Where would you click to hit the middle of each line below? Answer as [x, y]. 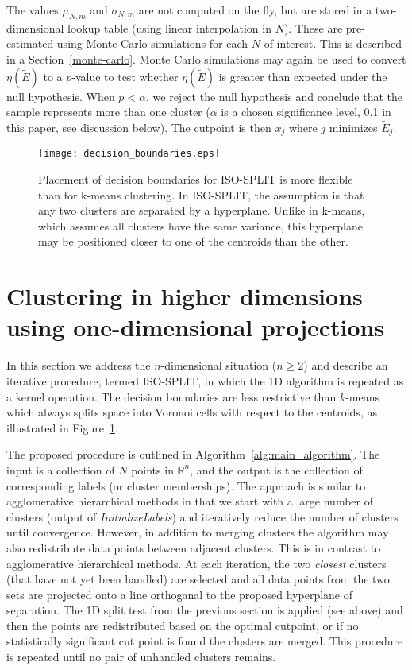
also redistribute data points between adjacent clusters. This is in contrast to [194, 547]
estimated [30, 43]
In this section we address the [79, 365]
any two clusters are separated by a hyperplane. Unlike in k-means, [202, 210]
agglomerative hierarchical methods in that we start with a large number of [190, 501]
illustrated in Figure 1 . [62, 427]
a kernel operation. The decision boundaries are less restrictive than [171, 396]
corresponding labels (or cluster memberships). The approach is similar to [186, 485]
